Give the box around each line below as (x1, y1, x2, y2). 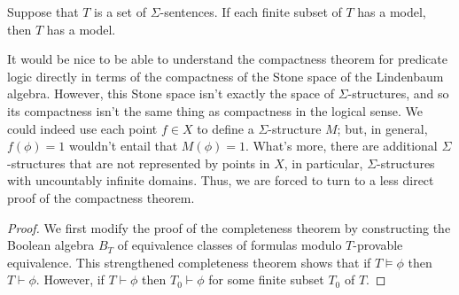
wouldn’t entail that (69, 136, 178, 155)
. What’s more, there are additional (245, 136, 438, 155)
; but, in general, (337, 119, 428, 137)
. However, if (35, 270, 105, 289)
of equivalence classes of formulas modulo (117, 236, 342, 254)
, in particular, (284, 153, 363, 172)
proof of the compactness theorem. (7, 188, 195, 206)
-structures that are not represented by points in (7, 153, 270, 172)
